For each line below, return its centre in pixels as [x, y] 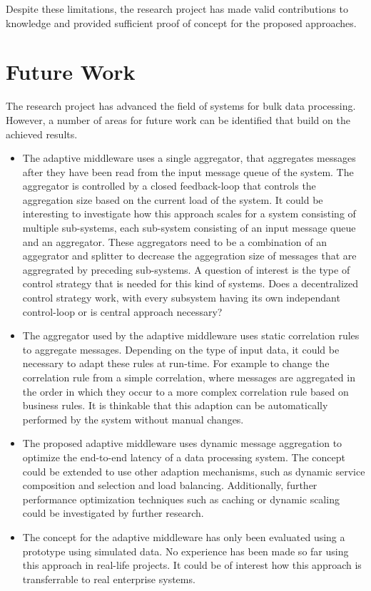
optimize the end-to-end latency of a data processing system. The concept [184, 457]
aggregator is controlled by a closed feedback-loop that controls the [169, 186]
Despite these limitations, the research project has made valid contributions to [177, 9]
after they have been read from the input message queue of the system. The [188, 171]
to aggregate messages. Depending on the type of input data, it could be [181, 349]
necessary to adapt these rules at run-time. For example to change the [176, 363]
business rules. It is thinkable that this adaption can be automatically [175, 405]
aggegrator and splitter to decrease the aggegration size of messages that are [189, 256]
